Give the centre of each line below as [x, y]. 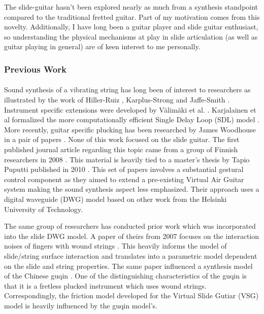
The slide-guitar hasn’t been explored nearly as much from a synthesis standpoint [131, 7]
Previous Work [35, 69]
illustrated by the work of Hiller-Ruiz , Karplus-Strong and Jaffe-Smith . [117, 99]
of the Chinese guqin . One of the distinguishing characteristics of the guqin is [126, 276]
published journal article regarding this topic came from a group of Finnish [121, 149]
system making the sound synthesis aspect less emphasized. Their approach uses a [132, 189]
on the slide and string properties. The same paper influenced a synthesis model [128, 266]
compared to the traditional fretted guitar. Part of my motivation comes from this [132, 16]
